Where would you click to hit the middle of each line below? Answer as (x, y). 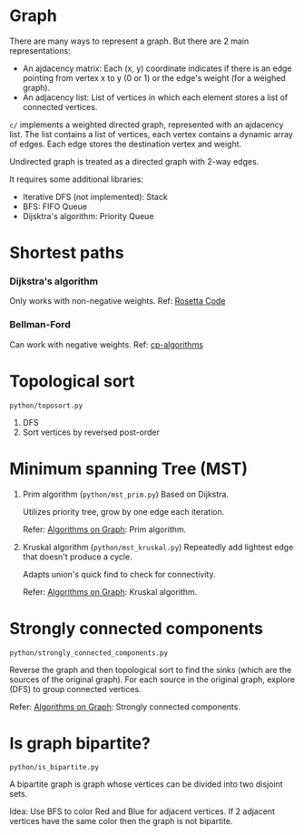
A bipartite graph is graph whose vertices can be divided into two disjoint (146, 784)
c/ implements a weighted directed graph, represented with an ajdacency (147, 125)
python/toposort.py (46, 406)
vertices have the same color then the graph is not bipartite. (121, 821)
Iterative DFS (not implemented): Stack (95, 196)
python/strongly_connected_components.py (89, 653)
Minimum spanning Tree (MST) (128, 468)
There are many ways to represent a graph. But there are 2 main (129, 41)
